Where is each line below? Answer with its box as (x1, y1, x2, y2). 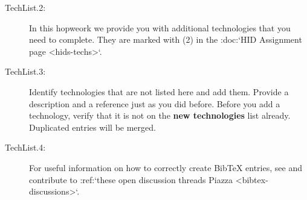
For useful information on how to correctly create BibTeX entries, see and (29, 161, 302, 173)
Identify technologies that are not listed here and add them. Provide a (29, 85, 289, 98)
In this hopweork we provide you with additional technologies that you (29, 21, 291, 34)
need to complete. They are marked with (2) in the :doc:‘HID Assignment (29, 33, 302, 46)
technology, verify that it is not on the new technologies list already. (29, 109, 291, 122)
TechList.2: (5, 1, 46, 13)
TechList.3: (5, 65, 46, 78)
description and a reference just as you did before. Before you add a (29, 97, 280, 110)
